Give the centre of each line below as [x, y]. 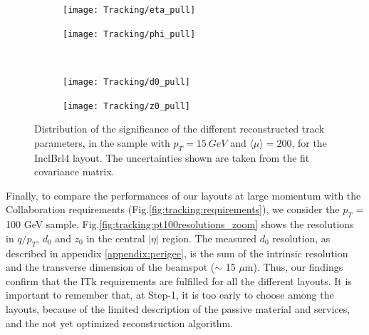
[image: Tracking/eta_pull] [129, 10]
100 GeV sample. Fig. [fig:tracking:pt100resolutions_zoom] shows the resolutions [180, 224]
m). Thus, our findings [294, 267]
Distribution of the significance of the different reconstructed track [180, 129]
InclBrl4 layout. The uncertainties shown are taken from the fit [172, 157]
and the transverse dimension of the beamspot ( [110, 267]
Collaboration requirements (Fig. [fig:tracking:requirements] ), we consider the [173, 209]
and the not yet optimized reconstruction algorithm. [120, 323]
